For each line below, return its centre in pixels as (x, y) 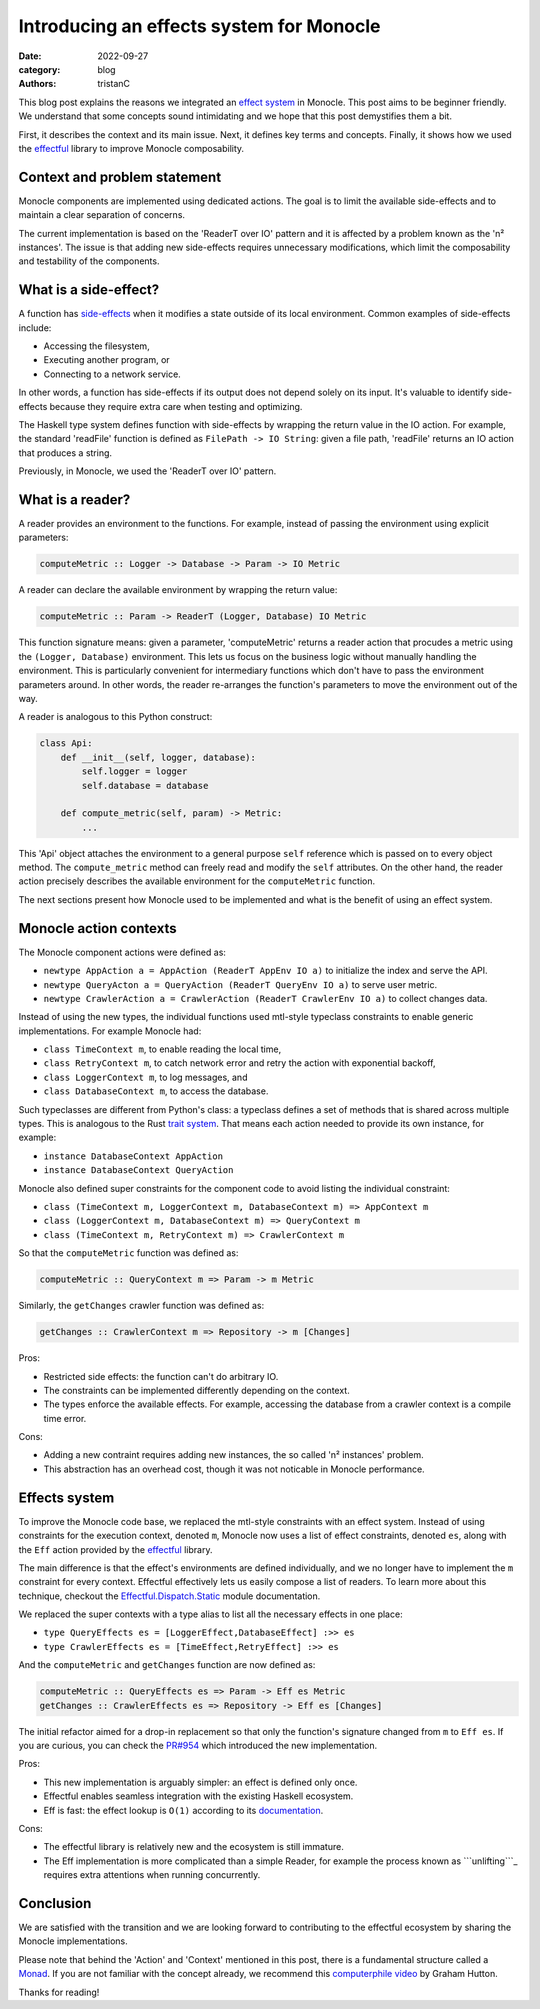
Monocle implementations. (73, 1941)
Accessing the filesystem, (96, 346)
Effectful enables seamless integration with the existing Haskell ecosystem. (198, 1796)
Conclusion (55, 1903)
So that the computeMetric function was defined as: (128, 1253)
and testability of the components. (89, 261)
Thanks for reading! (59, 1992)
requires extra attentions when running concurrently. (152, 1875)
